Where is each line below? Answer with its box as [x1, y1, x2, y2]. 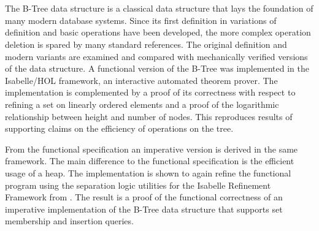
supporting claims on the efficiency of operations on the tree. [5, 122, 234, 135]
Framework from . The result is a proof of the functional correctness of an [5, 191, 283, 203]
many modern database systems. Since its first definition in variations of [5, 13, 277, 26]
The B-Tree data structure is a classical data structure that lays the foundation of [5, 2, 313, 15]
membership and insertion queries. [5, 214, 134, 227]
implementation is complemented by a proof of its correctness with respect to [5, 86, 296, 99]
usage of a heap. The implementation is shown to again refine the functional [5, 166, 291, 179]
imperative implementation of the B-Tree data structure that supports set [5, 202, 283, 215]
